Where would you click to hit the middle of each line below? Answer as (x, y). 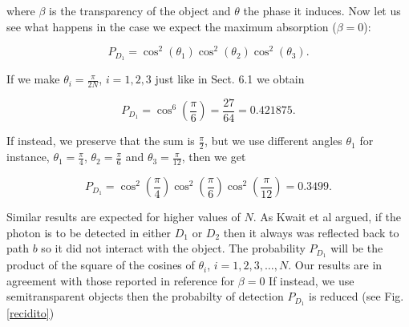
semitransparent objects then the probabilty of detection (145, 296)
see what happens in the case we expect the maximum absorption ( (172, 26)
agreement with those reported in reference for (121, 280)
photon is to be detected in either (89, 232)
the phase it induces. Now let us (322, 10)
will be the (357, 248)
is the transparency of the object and (140, 10)
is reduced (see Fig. (356, 296)
